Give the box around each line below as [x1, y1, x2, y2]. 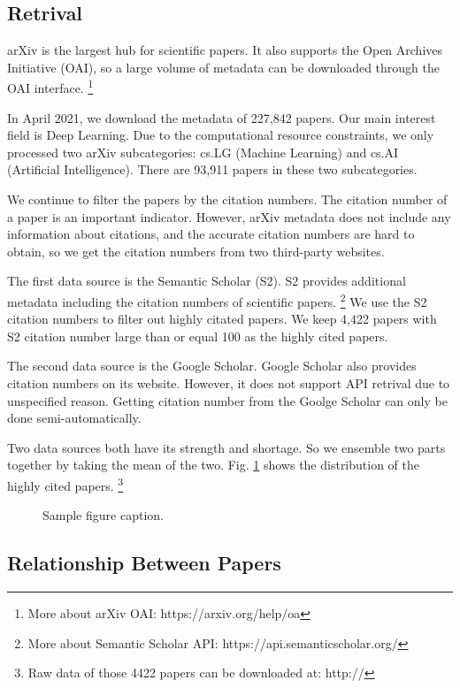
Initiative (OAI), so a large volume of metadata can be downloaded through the [7, 57, 440, 76]
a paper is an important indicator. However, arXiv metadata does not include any [7, 207, 451, 226]
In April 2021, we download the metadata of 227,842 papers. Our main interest [7, 108, 436, 126]
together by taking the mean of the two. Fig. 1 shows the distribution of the [7, 455, 420, 474]
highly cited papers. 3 [7, 473, 124, 494]
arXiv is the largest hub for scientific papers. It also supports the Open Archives [7, 41, 443, 59]
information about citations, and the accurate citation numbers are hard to [7, 225, 415, 243]
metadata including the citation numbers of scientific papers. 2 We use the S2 [7, 289, 427, 310]
